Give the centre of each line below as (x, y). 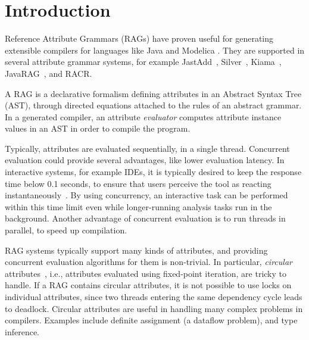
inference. (22, 331)
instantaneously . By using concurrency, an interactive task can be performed (146, 195)
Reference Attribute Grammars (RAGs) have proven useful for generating (139, 38)
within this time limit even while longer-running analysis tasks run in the (138, 206)
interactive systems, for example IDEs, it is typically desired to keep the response (153, 172)
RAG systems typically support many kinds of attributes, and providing (136, 250)
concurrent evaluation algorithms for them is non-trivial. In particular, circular (149, 262)
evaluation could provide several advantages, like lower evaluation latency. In (145, 160)
